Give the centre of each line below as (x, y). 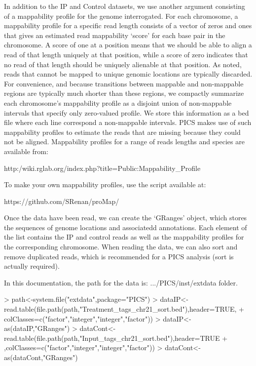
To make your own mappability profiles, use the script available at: (105, 184)
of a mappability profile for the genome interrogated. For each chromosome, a (121, 16)
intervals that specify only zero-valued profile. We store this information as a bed (127, 112)
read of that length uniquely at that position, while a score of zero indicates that (126, 54)
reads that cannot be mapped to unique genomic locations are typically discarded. (128, 74)
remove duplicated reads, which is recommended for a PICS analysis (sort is (119, 256)
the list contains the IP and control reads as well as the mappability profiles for (124, 237)
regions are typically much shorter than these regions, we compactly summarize (124, 93)
